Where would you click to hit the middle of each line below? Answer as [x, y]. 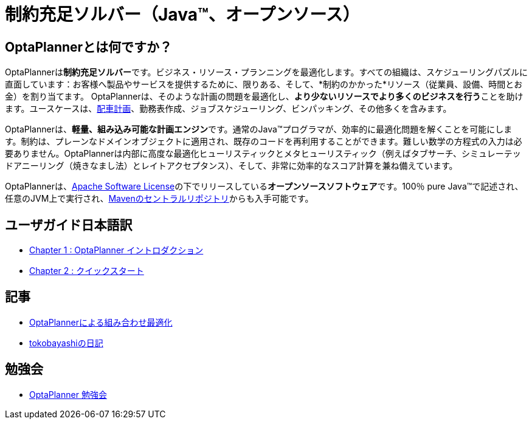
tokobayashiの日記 [66, 343]
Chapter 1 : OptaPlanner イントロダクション [116, 250]
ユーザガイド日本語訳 [69, 225]
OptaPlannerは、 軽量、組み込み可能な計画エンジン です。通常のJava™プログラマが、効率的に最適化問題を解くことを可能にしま [259, 129]
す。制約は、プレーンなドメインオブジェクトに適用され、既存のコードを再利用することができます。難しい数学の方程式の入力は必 [264, 142]
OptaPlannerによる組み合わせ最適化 [101, 322]
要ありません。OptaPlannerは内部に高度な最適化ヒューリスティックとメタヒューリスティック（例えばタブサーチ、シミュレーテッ [263, 154]
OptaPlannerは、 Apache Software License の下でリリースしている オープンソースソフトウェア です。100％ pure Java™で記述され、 [264, 186]
